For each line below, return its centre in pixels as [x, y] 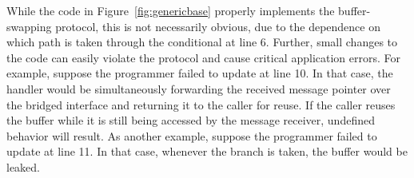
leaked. [23, 166]
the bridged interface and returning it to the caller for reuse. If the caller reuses [201, 104]
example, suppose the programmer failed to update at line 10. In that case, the [200, 73]
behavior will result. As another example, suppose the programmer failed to [192, 135]
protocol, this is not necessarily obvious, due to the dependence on [218, 26]
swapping [29, 26]
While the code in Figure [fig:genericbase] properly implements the [171, 10]
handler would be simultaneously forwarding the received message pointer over [199, 88]
